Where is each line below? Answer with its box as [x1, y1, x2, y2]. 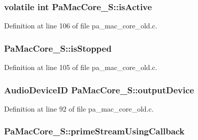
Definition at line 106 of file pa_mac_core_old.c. [4, 20, 157, 31]
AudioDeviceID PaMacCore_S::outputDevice [4, 83, 194, 96]
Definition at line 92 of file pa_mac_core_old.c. [4, 103, 154, 114]
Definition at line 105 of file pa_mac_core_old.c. [4, 62, 157, 73]
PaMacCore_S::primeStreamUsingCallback [4, 125, 185, 137]
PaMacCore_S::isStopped [4, 42, 112, 54]
